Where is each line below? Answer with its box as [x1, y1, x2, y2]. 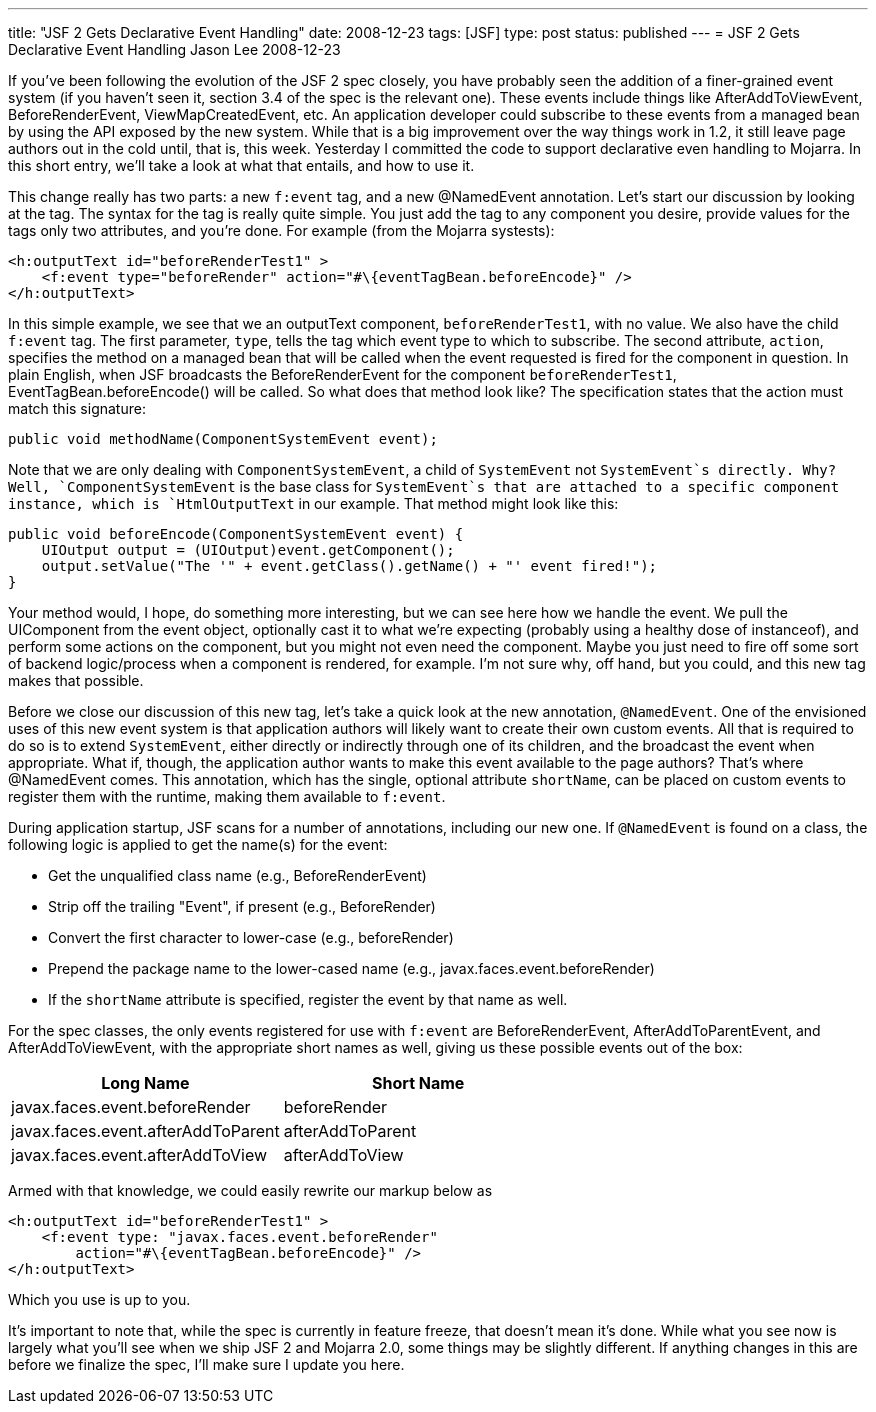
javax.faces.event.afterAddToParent [11, 1121, 280, 1141]
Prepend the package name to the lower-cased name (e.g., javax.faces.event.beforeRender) [48, 960, 655, 977]
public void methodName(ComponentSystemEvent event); [8, 431, 438, 447]
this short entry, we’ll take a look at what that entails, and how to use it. [8, 157, 475, 174]
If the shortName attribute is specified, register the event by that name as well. [48, 991, 568, 1008]
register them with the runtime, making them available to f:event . [8, 788, 446, 805]
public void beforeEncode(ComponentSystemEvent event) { [8, 526, 464, 542]
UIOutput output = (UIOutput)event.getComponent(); [41, 542, 455, 558]
